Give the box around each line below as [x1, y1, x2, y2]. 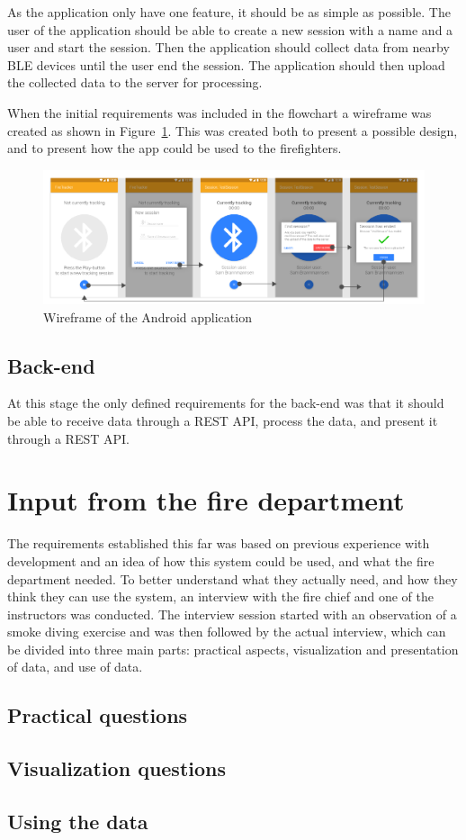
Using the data [7, 808, 148, 835]
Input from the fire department [7, 482, 405, 519]
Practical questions [7, 701, 188, 729]
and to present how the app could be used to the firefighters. [7, 139, 342, 158]
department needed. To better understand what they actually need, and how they [7, 569, 458, 588]
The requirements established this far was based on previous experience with [7, 534, 430, 553]
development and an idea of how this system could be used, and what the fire [7, 551, 435, 570]
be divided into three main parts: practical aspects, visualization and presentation [7, 639, 459, 658]
